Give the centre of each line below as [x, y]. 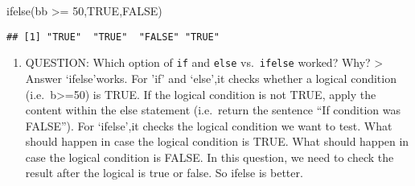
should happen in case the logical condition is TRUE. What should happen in [217, 141]
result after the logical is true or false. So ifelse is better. [164, 173]
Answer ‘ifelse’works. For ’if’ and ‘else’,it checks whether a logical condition [211, 78]
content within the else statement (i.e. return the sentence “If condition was [213, 110]
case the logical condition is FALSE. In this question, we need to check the [210, 157]
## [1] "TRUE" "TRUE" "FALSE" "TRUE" [113, 37]
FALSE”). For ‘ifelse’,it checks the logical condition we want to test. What [209, 125]
